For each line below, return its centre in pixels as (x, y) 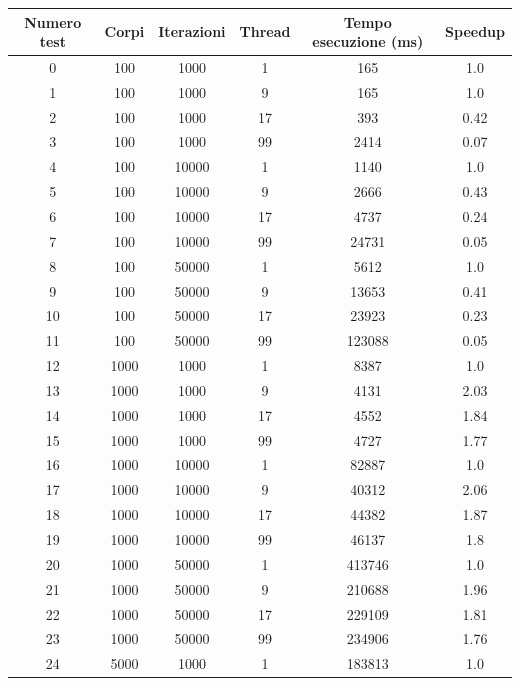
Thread (265, 31)
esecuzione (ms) (368, 41)
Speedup (475, 31)
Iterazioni (192, 31)
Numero (53, 21)
